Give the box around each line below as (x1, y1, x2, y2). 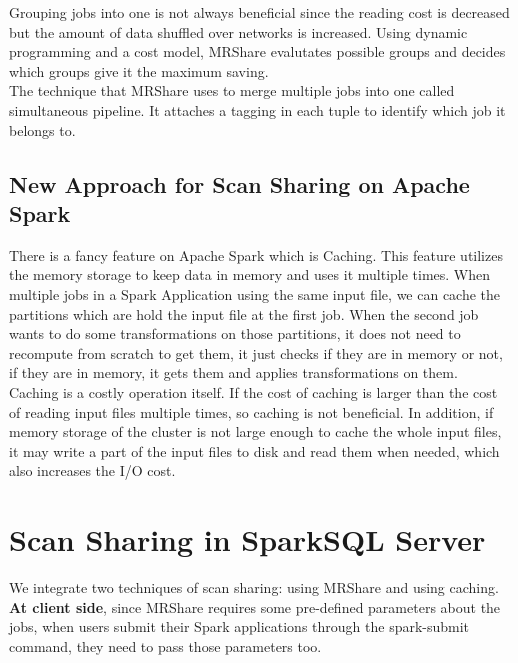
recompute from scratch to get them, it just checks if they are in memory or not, (9, 342, 503, 363)
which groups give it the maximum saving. (9, 60, 269, 81)
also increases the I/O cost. (9, 460, 176, 481)
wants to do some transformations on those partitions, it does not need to (9, 323, 461, 344)
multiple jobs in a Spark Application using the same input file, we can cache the (9, 283, 501, 304)
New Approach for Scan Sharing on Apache (9, 168, 470, 199)
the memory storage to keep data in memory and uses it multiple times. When (9, 264, 491, 285)
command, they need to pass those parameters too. (9, 635, 322, 656)
